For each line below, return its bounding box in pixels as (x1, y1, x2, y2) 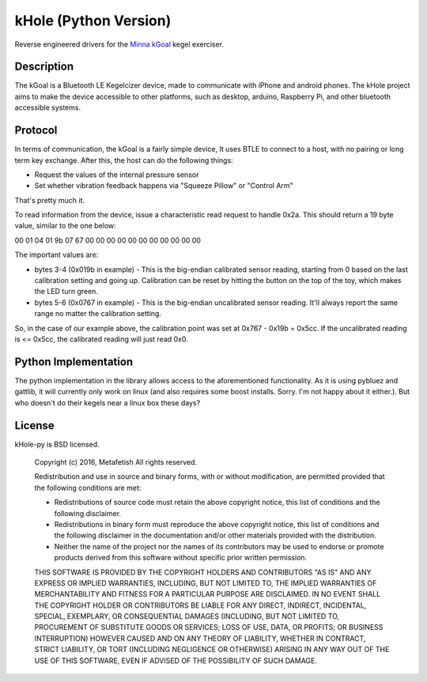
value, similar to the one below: (14, 221, 116, 231)
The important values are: (14, 250, 99, 260)
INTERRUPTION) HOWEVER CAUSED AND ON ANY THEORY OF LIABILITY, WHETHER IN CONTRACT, (34, 633, 366, 643)
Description (14, 60, 74, 73)
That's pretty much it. (14, 195, 85, 205)
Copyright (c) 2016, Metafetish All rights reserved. (34, 457, 198, 466)
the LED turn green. (34, 287, 99, 296)
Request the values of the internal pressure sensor (34, 170, 199, 179)
